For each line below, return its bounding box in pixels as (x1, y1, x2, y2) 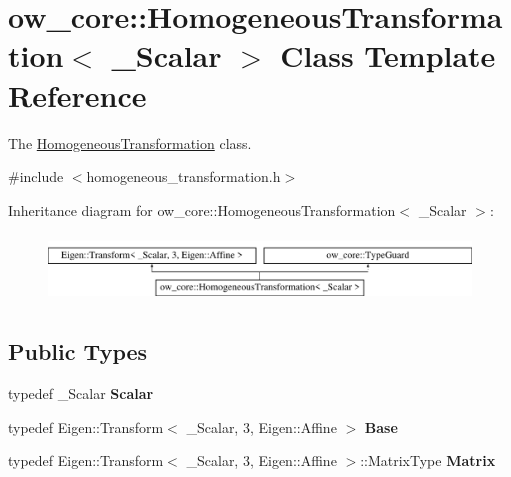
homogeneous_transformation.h (86, 166, 281, 187)
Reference (8, 74, 147, 115)
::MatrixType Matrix (360, 450, 496, 471)
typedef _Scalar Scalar (8, 383, 154, 404)
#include (8, 166, 64, 187)
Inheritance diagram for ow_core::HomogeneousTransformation (8, 199, 396, 220)
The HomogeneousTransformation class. (8, 132, 252, 153)
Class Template (280, 35, 496, 76)
